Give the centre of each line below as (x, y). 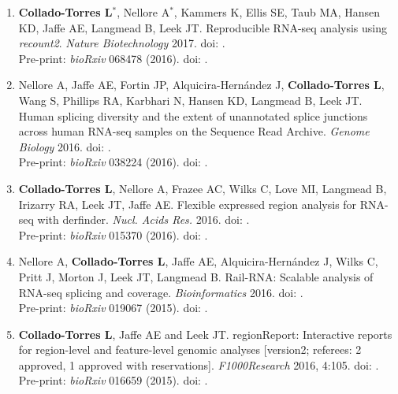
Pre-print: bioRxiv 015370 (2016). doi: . (113, 234)
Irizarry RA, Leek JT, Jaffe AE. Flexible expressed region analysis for (188, 204)
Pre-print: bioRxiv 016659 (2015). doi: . (113, 380)
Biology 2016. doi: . (65, 146)
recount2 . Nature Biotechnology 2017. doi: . (122, 43)
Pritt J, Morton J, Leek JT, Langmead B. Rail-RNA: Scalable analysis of (196, 276)
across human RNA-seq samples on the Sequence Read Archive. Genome (194, 131)
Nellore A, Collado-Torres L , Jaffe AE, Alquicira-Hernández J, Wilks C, (198, 261)
